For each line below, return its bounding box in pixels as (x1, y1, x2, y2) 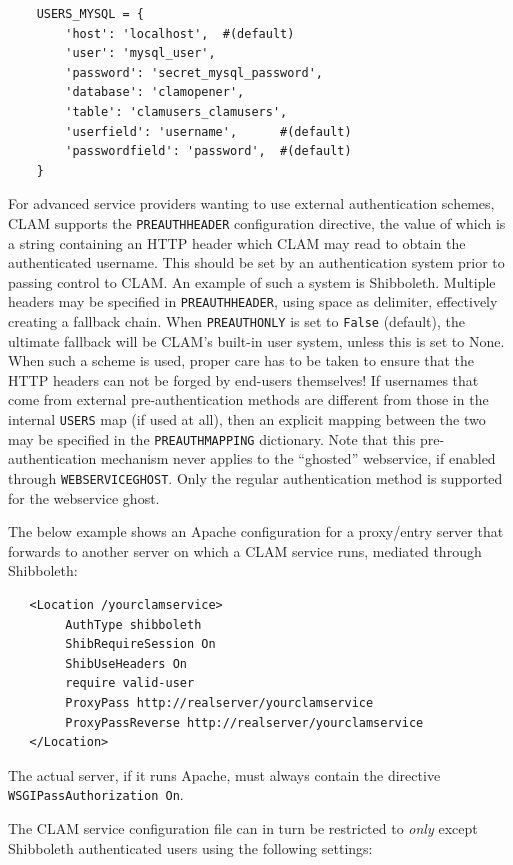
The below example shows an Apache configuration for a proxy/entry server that (8, 521, 504, 542)
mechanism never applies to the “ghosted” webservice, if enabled (100, 448, 496, 469)
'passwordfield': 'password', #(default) (65, 144, 352, 159)
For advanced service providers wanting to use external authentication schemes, (8, 193, 495, 214)
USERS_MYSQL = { (36, 7, 145, 21)
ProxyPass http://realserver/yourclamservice (65, 695, 374, 710)
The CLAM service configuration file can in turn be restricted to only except (8, 818, 478, 838)
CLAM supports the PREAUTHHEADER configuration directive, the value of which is (8, 212, 506, 233)
